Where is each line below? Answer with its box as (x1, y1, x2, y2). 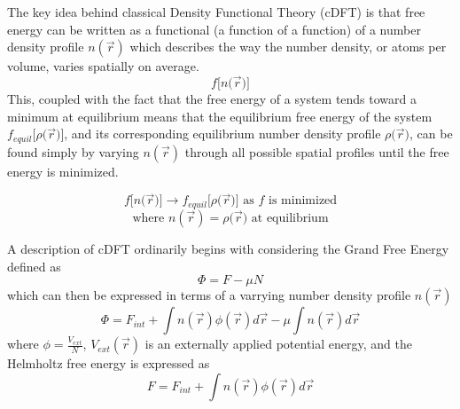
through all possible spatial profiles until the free (184, 142, 449, 161)
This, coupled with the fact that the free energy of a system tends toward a (7, 90, 417, 107)
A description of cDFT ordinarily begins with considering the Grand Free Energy (7, 239, 449, 257)
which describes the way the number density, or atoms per (129, 37, 447, 56)
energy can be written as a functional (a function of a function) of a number (7, 20, 421, 38)
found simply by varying (7, 142, 139, 161)
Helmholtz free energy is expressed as (7, 354, 210, 373)
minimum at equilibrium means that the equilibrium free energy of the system (7, 106, 433, 125)
